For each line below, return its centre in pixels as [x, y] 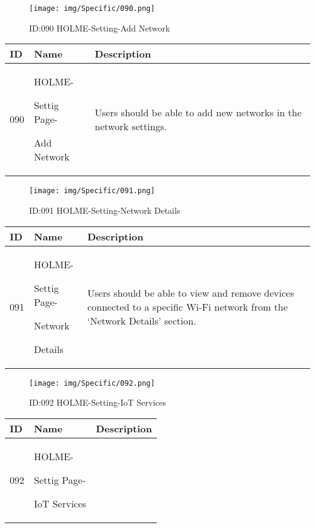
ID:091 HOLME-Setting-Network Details [105, 210]
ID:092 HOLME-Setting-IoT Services [98, 402]
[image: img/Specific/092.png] [92, 383]
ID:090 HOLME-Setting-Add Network [100, 28]
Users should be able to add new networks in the [198, 112]
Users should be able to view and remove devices [191, 292]
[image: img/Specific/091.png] [92, 191]
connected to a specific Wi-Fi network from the [187, 306]
